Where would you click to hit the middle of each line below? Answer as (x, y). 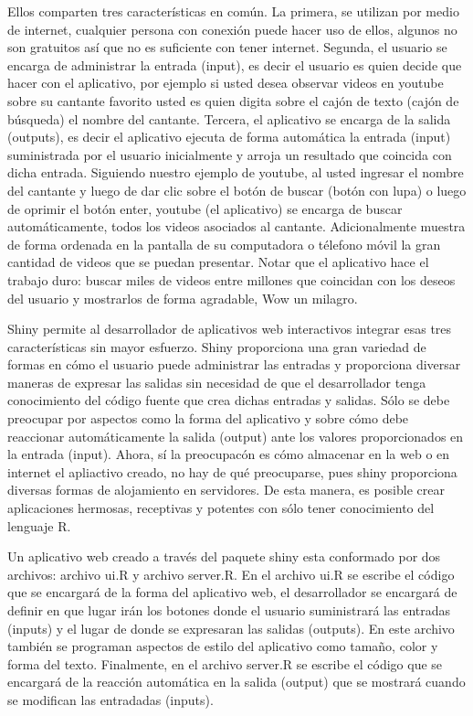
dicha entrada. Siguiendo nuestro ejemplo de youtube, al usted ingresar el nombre (236, 172)
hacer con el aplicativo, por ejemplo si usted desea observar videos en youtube (226, 83)
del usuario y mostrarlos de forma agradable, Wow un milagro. (183, 298)
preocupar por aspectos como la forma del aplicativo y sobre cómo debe (208, 418)
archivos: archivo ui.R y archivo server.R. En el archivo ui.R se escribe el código (231, 574)
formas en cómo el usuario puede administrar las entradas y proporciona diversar (234, 364)
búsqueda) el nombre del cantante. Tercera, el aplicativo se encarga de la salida (229, 118)
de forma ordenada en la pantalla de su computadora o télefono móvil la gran (224, 244)
